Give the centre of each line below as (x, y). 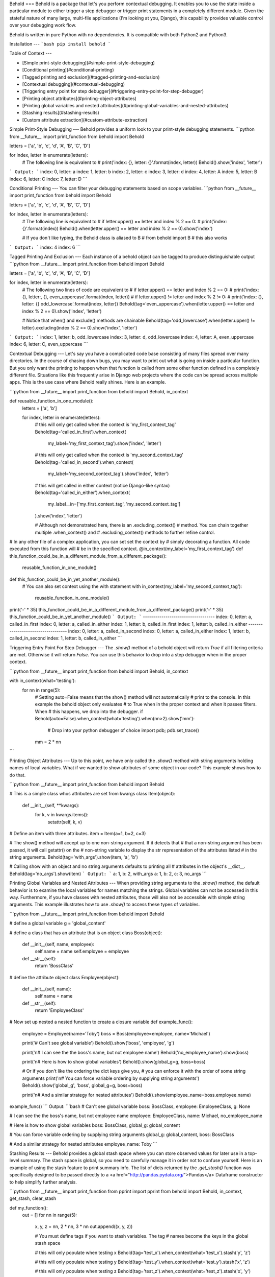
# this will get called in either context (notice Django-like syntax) (102, 485)
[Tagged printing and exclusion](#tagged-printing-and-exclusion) (91, 77)
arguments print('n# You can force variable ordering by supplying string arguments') (111, 1078)
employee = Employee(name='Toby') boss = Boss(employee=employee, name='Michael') (116, 1033)
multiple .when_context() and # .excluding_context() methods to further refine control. (125, 532)
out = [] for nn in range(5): (50, 1215)
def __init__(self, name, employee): (58, 944)
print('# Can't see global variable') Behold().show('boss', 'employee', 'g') (98, 1043)
